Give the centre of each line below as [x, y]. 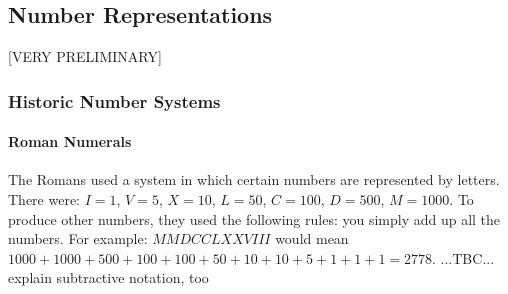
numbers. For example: [78, 238]
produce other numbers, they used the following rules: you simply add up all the [254, 218]
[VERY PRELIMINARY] [85, 56]
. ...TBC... [463, 257]
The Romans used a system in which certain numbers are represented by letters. [254, 179]
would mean [312, 238]
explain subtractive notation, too [108, 277]
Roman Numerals [70, 141]
